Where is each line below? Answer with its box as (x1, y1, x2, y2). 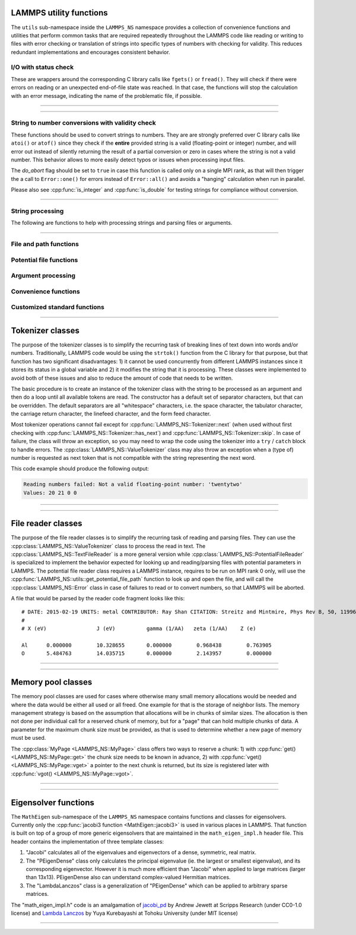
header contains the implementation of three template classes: (11, 838, 164, 845)
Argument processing (11, 272, 75, 280)
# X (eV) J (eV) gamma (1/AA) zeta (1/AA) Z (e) (21, 625, 256, 632)
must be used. (11, 734, 46, 742)
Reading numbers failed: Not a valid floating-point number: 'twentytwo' (23, 481, 243, 488)
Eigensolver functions (11, 797, 95, 807)
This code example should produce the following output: (11, 465, 150, 472)
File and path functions (11, 240, 80, 248)
